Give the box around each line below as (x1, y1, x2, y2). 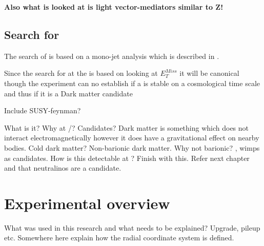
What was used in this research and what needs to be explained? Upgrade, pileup (4, 222, 260, 233)
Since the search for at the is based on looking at (4, 68, 158, 78)
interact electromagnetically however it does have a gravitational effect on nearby (4, 132, 259, 143)
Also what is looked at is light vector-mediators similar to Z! (4, 2, 224, 12)
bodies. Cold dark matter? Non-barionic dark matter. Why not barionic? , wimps (4, 142, 260, 153)
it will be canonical (179, 68, 239, 78)
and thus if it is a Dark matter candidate (4, 88, 133, 98)
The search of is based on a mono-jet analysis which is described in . (4, 50, 219, 61)
